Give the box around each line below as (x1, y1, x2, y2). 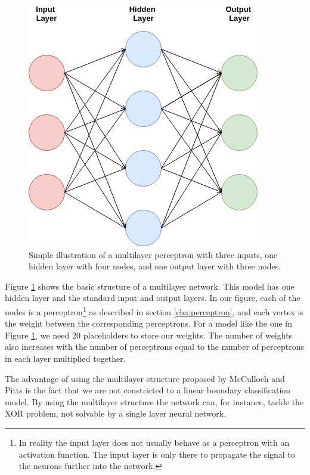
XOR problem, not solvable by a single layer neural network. (5, 407, 227, 420)
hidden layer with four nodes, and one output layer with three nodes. (29, 260, 281, 272)
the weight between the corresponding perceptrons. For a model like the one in (5, 317, 292, 330)
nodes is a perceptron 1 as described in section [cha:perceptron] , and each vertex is (5, 303, 303, 318)
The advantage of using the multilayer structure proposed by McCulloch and (5, 372, 285, 384)
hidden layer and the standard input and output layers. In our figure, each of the (5, 291, 300, 304)
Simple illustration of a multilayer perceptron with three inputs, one (29, 248, 278, 260)
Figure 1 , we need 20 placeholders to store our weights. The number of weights (5, 328, 293, 341)
